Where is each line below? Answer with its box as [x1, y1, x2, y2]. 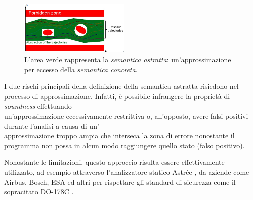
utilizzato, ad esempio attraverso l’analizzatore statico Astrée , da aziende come [4, 166, 249, 177]
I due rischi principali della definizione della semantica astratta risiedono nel [4, 81, 239, 91]
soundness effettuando [4, 101, 72, 111]
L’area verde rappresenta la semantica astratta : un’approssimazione [24, 54, 231, 64]
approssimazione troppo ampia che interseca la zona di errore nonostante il [4, 130, 235, 141]
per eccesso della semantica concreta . [24, 64, 138, 74]
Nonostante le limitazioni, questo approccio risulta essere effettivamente [4, 157, 225, 167]
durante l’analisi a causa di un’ [4, 120, 99, 131]
